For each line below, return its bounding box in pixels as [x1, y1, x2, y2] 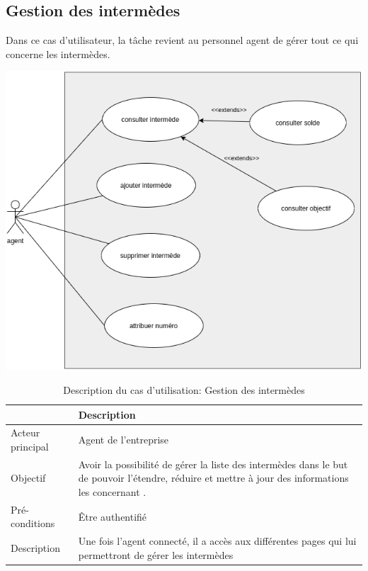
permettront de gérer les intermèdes [78, 547, 234, 562]
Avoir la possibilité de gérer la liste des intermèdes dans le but [78, 456, 348, 471]
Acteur [11, 425, 40, 440]
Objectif [11, 470, 46, 485]
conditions [11, 516, 55, 531]
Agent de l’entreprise [78, 432, 169, 447]
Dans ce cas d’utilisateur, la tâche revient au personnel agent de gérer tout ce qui [6, 33, 359, 47]
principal [11, 439, 49, 453]
